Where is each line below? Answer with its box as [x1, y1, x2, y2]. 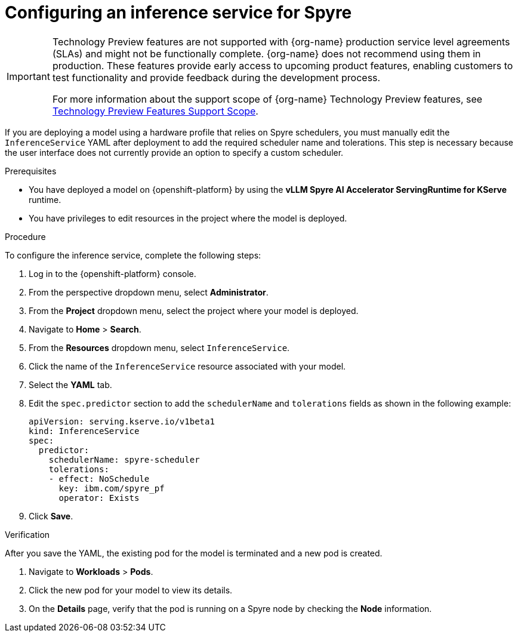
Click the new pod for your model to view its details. [29, 584, 233, 595]
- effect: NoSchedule [48, 473, 150, 484]
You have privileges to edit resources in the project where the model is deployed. [29, 213, 347, 223]
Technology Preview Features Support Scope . [52, 104, 258, 117]
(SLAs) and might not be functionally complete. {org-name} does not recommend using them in [52, 47, 481, 60]
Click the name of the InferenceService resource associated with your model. [29, 361, 346, 371]
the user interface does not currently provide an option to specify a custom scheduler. [5, 147, 344, 158]
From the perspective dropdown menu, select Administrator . [29, 287, 269, 297]
